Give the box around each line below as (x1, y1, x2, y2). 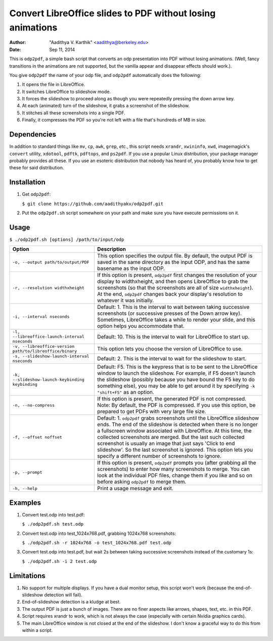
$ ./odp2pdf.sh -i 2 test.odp (22, 558, 97, 564)
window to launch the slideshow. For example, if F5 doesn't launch (97, 370, 256, 377)
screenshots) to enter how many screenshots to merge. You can (97, 466, 250, 473)
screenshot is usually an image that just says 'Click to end (97, 440, 235, 447)
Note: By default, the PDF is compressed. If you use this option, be (97, 402, 256, 409)
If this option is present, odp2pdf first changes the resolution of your (97, 271, 257, 278)
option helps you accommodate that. (97, 323, 185, 330)
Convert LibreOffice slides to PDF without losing (9, 8, 216, 19)
